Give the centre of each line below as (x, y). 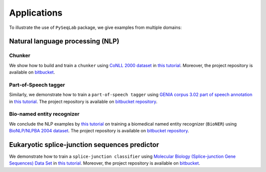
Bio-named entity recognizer (44, 114)
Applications (36, 13)
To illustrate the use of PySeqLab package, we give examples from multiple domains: (96, 27)
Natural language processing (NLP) (64, 41)
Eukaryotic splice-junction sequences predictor (84, 145)
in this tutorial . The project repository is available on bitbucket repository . (83, 101)
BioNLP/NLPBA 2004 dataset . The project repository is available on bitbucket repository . (99, 131)
